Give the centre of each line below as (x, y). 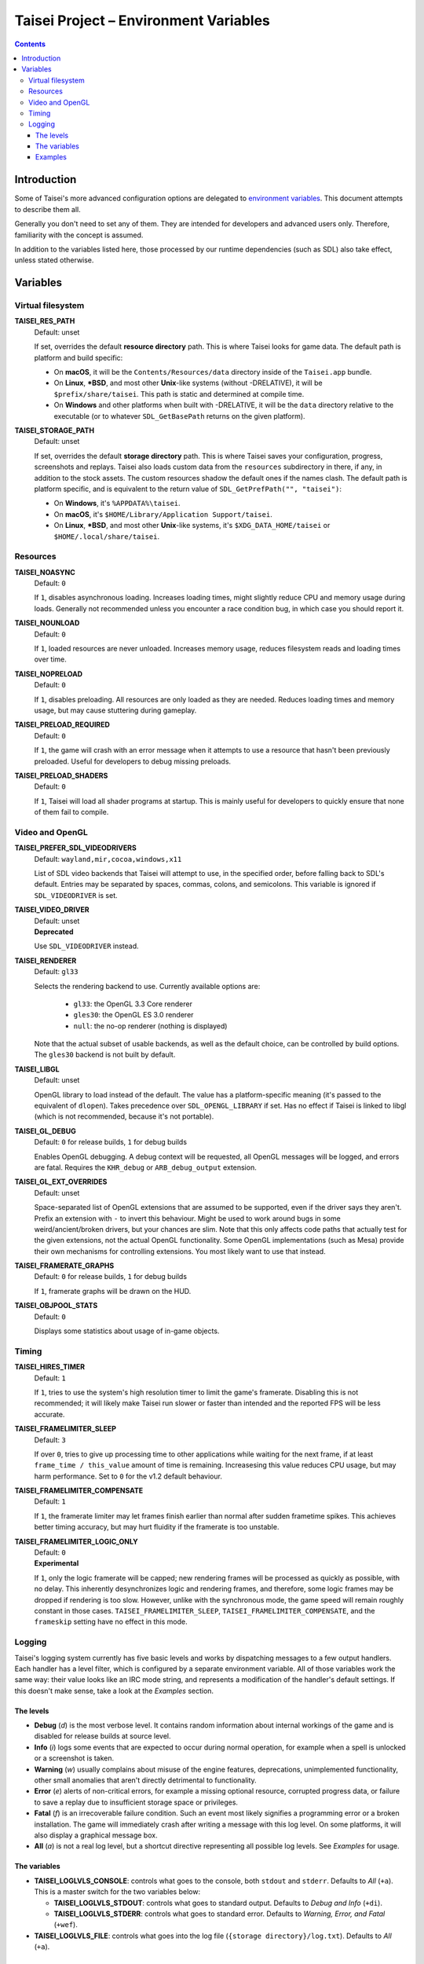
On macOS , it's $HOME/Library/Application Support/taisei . (163, 514)
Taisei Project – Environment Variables (143, 20)
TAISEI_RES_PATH (45, 321)
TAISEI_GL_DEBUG (45, 1130)
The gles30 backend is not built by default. (105, 1055)
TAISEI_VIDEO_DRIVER (52, 910)
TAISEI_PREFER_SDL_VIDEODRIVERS (75, 848)
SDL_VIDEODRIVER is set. (76, 895)
